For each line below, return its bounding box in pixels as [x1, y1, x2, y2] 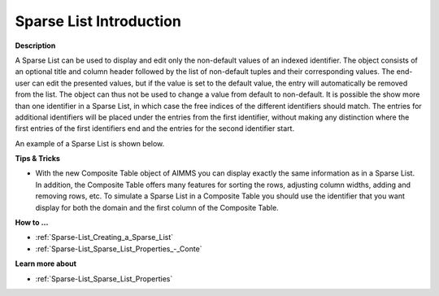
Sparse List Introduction [15, 12, 182, 30]
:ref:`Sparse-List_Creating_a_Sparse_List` [35, 233, 174, 242]
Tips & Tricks [15, 154, 61, 163]
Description [15, 41, 56, 50]
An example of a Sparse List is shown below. [15, 138, 165, 148]
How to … [15, 218, 49, 228]
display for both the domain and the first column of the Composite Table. [35, 202, 280, 212]
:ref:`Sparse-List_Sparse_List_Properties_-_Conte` [35, 244, 202, 254]
